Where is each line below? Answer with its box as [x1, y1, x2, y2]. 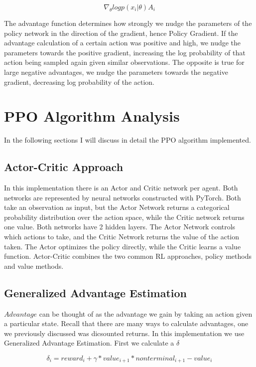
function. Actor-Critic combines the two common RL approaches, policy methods [4, 251, 252, 261]
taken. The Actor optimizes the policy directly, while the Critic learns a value [4, 241, 241, 251]
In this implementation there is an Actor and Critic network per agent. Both [4, 183, 238, 193]
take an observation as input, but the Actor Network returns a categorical [4, 202, 230, 212]
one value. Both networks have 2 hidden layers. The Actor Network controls [4, 221, 236, 232]
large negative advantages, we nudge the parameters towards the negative [4, 66, 228, 77]
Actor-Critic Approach [4, 159, 124, 175]
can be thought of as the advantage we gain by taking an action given [39, 308, 253, 319]
